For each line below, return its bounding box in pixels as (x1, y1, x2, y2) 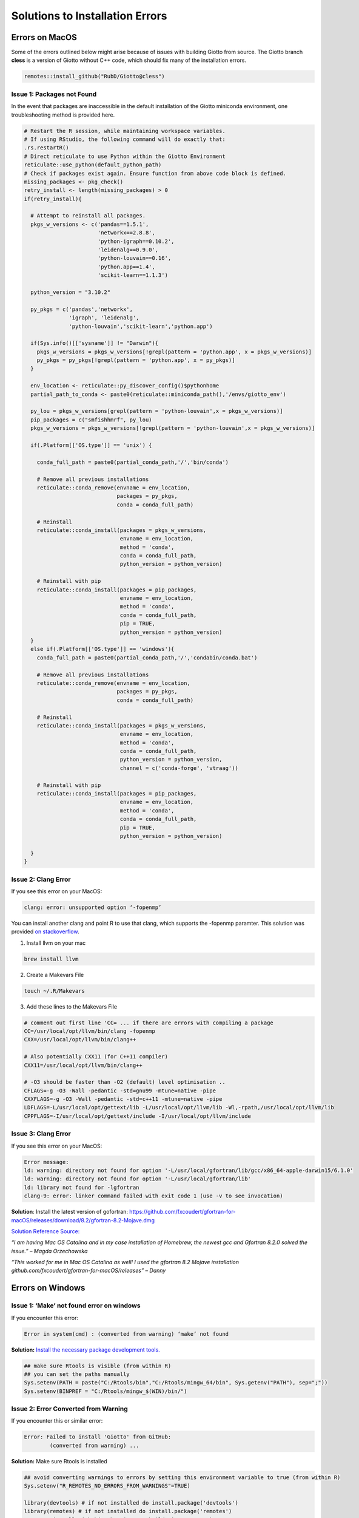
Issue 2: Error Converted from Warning (11, 1404, 129, 1413)
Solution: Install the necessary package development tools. (11, 1346, 160, 1353)
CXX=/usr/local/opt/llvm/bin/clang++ (24, 1036, 136, 1043)
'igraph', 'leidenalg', (69, 315, 139, 321)
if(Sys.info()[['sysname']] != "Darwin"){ (30, 340, 159, 347)
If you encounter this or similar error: (11, 1417, 103, 1424)
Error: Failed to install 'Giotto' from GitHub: (24, 1434, 172, 1440)
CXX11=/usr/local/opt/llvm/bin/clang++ (24, 1061, 143, 1069)
